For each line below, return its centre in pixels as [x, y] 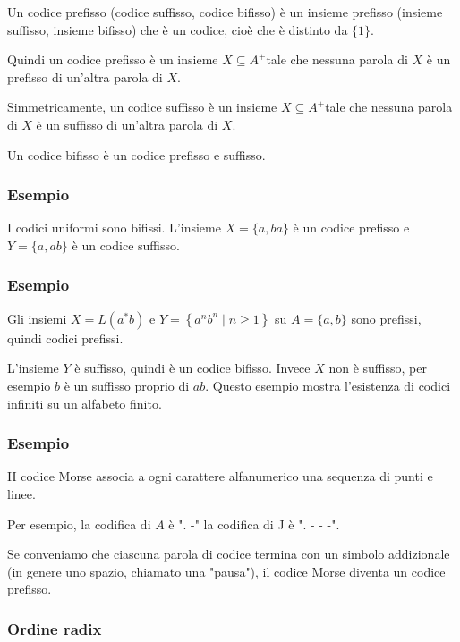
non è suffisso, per [378, 368]
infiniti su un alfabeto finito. [85, 403]
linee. [21, 493]
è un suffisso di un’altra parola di [127, 124]
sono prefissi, [386, 318]
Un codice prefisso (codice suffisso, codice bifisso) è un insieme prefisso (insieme [225, 12]
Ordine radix [55, 628]
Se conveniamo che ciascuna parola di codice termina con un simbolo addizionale [229, 554]
